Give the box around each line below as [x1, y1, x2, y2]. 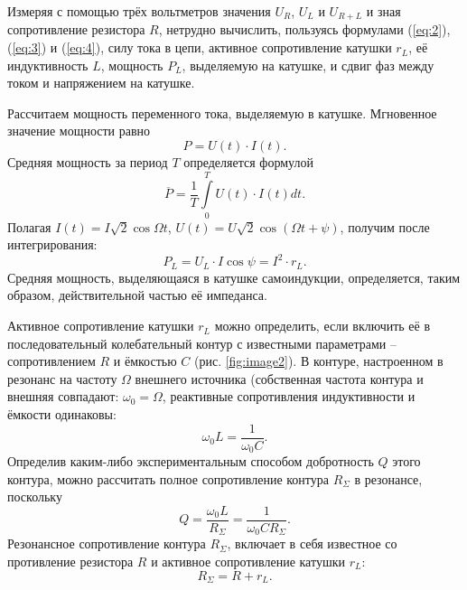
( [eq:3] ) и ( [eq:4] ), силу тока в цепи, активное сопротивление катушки [7, 38, 392, 57]
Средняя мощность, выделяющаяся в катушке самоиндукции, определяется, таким [7, 267, 461, 286]
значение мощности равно [7, 121, 151, 140]
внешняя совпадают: [7, 387, 119, 406]
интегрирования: [7, 235, 98, 254]
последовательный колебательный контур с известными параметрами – [7, 333, 397, 352]
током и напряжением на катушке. [7, 73, 195, 92]
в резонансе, [354, 469, 423, 488]
